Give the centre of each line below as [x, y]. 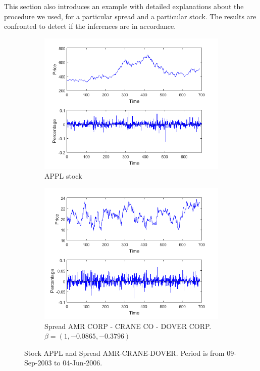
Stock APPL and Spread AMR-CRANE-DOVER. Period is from [124, 353]
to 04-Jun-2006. [78, 363]
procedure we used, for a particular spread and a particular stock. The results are [130, 16]
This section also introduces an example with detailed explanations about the [124, 6]
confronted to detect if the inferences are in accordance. [90, 26]
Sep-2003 [38, 363]
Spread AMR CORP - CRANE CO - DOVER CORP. [128, 326]
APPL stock [63, 176]
